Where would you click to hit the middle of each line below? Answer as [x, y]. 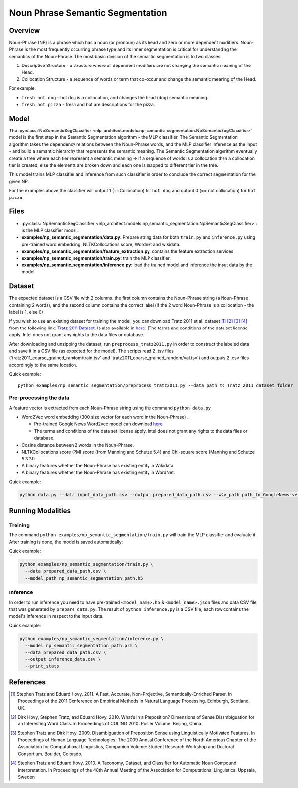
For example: [23, 88]
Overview [25, 31]
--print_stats [42, 666]
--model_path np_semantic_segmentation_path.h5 [84, 578]
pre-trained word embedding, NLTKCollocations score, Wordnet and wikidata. [101, 244]
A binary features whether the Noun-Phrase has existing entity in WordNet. [98, 473]
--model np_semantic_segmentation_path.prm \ [81, 646]
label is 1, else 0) [26, 312]
